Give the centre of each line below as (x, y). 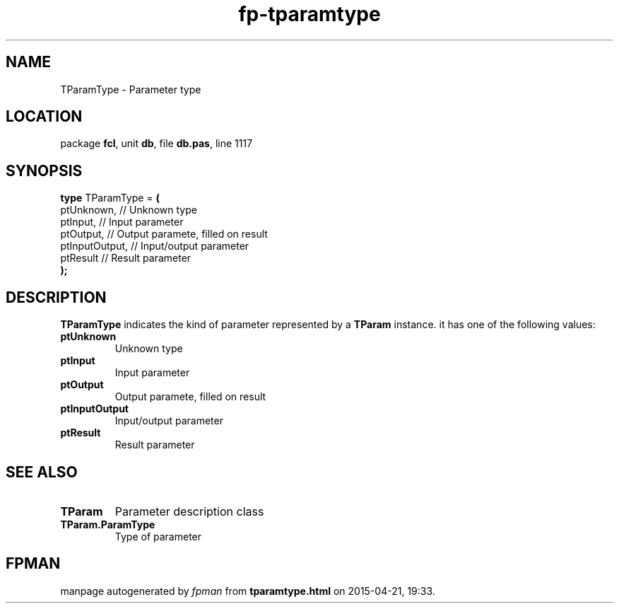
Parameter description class (189, 511)
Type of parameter (158, 536)
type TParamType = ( (110, 198)
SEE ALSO (42, 472)
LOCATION (44, 117)
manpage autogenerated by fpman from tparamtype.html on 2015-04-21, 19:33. (248, 591)
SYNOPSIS (44, 170)
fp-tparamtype (309, 14)
